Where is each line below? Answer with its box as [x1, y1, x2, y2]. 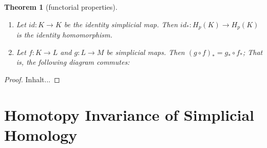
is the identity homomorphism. [16, 29, 112, 40]
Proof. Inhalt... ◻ [4, 73, 60, 84]
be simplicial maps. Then [106, 46, 185, 57]
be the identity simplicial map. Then [64, 18, 178, 29]
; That [242, 46, 263, 57]
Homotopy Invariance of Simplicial [4, 104, 255, 125]
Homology [4, 124, 78, 145]
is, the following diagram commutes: [16, 57, 130, 67]
